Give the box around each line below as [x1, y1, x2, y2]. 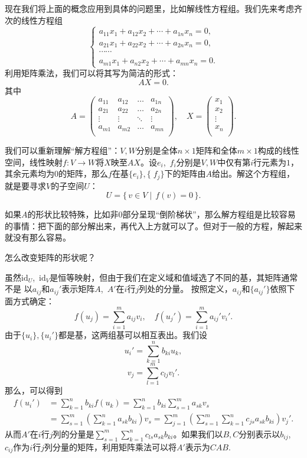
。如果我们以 [173, 427, 223, 440]
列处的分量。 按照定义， [139, 282, 233, 295]
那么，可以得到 [5, 384, 63, 397]
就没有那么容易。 [5, 231, 71, 243]
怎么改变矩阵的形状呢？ [5, 251, 96, 263]
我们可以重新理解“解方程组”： [5, 144, 120, 156]
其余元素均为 [5, 167, 54, 180]
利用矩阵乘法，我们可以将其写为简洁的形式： [5, 67, 178, 79]
